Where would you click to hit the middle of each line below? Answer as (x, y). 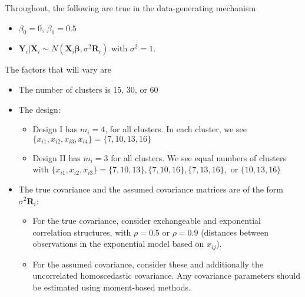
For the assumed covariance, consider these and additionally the (148, 264)
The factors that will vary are (58, 69)
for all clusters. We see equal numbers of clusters (198, 157)
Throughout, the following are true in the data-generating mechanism (130, 8)
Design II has (57, 157)
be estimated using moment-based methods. (112, 287)
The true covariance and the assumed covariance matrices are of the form (151, 189)
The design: (39, 109)
